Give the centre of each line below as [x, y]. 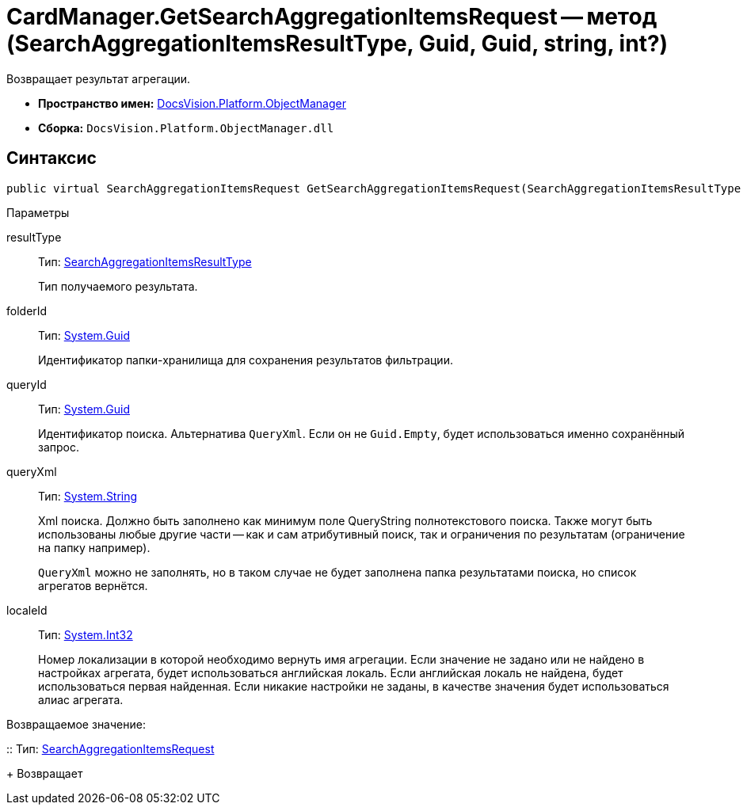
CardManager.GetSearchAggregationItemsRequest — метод [332, 17]
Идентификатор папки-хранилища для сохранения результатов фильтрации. [246, 360]
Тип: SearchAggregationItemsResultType [145, 261]
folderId [27, 310]
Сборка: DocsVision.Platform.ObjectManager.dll [186, 128]
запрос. [59, 447]
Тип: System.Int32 [86, 634]
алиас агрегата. [81, 699]
